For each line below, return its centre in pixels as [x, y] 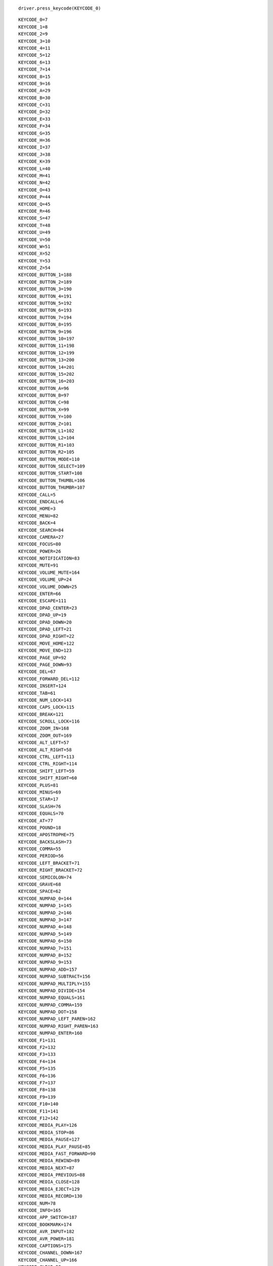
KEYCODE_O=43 [34, 190]
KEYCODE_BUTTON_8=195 [45, 325]
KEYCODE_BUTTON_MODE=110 [49, 459]
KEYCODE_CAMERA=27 [41, 537]
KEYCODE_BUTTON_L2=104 [47, 438]
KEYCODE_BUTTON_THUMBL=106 [52, 480]
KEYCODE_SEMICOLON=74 [45, 877]
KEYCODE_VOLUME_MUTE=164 [49, 572]
